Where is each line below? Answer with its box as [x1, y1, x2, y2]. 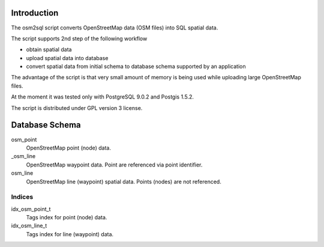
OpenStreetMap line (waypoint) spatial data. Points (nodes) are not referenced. [26, 178, 221, 185]
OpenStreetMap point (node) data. [26, 144, 111, 151]
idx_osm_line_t [11, 222, 47, 230]
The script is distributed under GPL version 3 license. [11, 104, 143, 111]
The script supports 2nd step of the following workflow [11, 35, 148, 42]
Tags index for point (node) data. [26, 214, 107, 221]
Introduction [11, 8, 59, 18]
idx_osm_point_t [11, 205, 51, 213]
